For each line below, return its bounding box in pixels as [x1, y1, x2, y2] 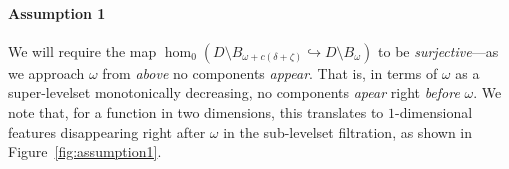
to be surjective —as [378, 40, 499, 61]
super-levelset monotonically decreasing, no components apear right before [8, 82, 460, 103]
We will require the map [8, 40, 157, 61]
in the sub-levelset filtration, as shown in [223, 121, 473, 142]
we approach [8, 62, 85, 83]
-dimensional [395, 101, 473, 122]
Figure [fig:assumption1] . [8, 141, 162, 162]
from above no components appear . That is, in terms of [102, 62, 438, 83]
